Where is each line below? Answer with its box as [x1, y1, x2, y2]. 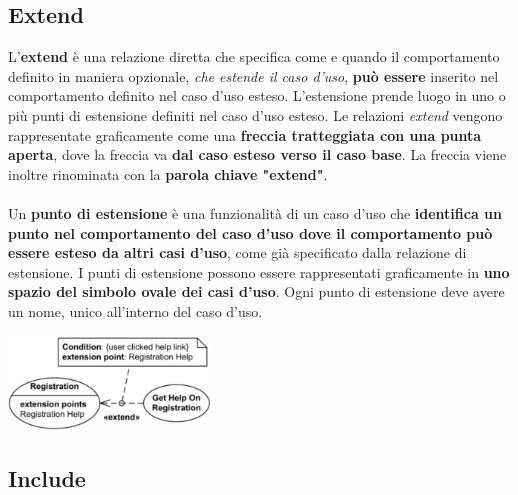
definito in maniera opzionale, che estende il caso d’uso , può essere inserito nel [8, 65, 499, 86]
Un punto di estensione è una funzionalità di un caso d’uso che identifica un [8, 202, 503, 223]
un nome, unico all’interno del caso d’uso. [8, 300, 263, 321]
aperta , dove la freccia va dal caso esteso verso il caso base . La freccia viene [8, 144, 507, 165]
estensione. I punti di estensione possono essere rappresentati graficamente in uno [8, 261, 510, 282]
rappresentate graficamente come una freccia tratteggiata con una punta [8, 124, 482, 145]
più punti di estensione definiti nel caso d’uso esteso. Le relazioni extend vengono [8, 104, 503, 125]
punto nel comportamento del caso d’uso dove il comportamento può [8, 222, 493, 243]
